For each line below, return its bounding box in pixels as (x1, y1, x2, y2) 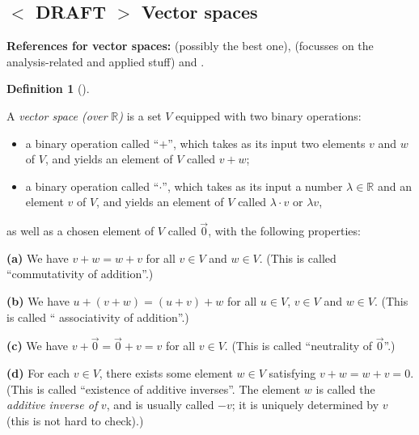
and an (377, 177, 412, 194)
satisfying (269, 364, 316, 381)
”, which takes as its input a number (162, 177, 343, 194)
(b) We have (6, 292, 70, 309)
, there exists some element (99, 364, 233, 381)
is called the (315, 380, 375, 397)
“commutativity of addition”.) (6, 265, 154, 282)
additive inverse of (6, 396, 98, 413)
